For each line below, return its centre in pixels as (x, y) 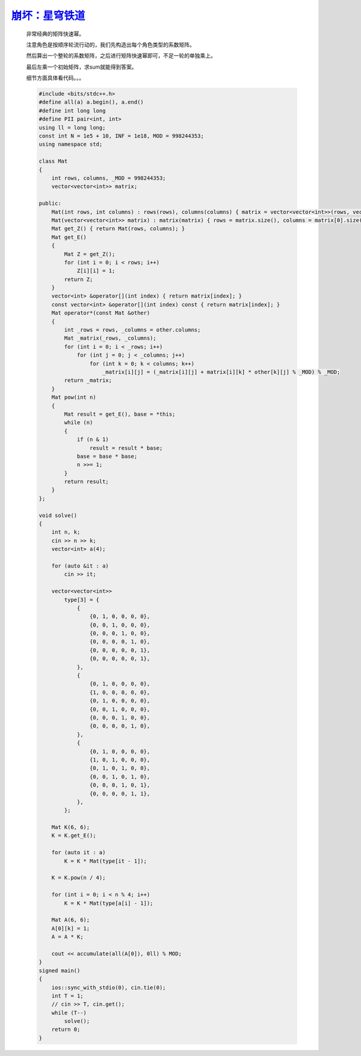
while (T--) (69, 1013)
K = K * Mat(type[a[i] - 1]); (109, 903)
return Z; (79, 279)
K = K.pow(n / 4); (79, 878)
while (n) (79, 423)
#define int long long (72, 111)
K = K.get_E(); (74, 836)
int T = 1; (67, 996)
